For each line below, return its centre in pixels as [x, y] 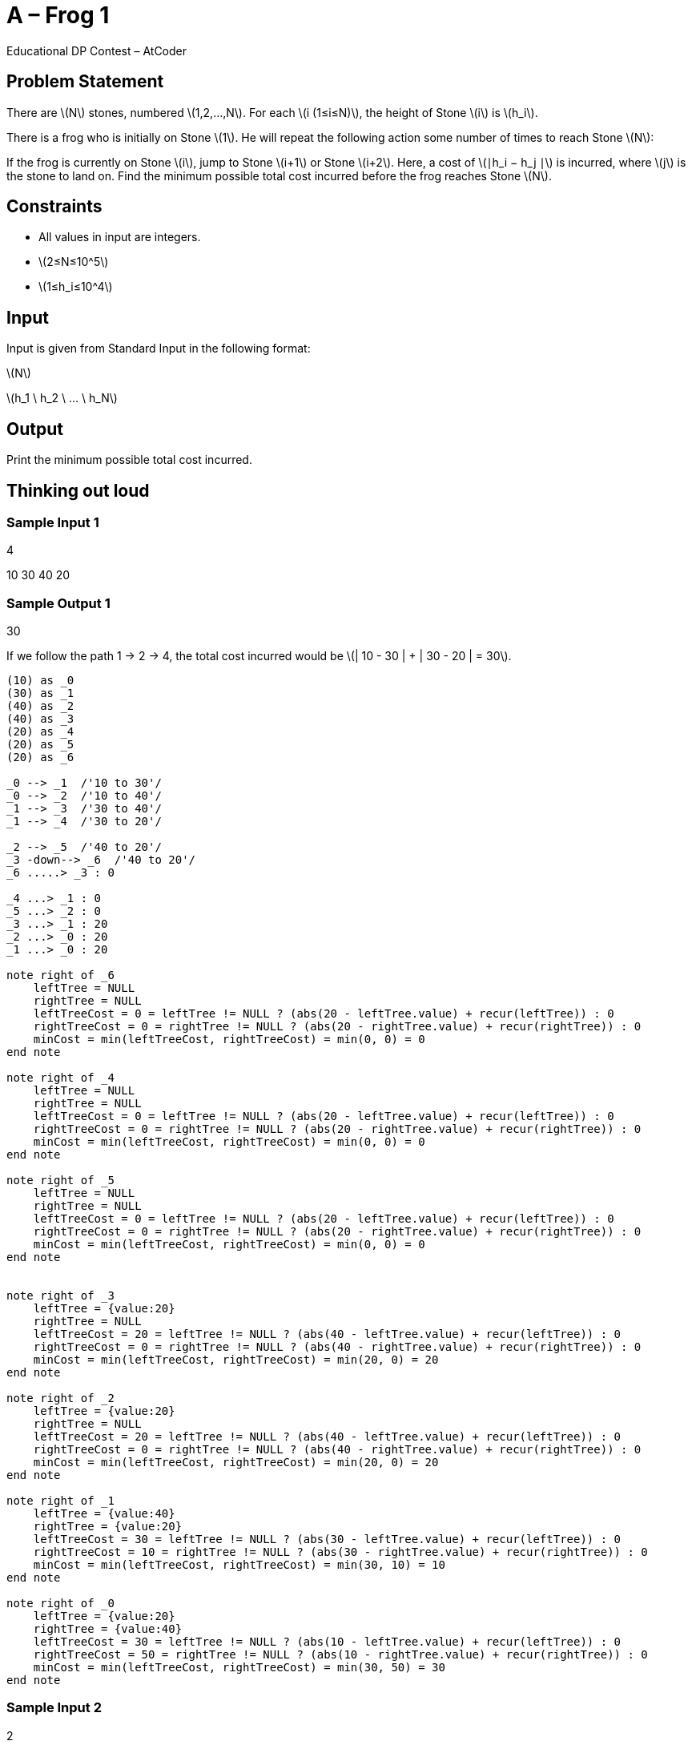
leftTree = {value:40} [104, 1514]
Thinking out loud [78, 490]
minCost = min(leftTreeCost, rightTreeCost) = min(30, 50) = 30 [239, 1668]
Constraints [54, 207]
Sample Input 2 [54, 1708]
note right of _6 [60, 975]
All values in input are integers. [120, 237]
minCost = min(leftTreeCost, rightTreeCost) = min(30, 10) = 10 [239, 1565]
